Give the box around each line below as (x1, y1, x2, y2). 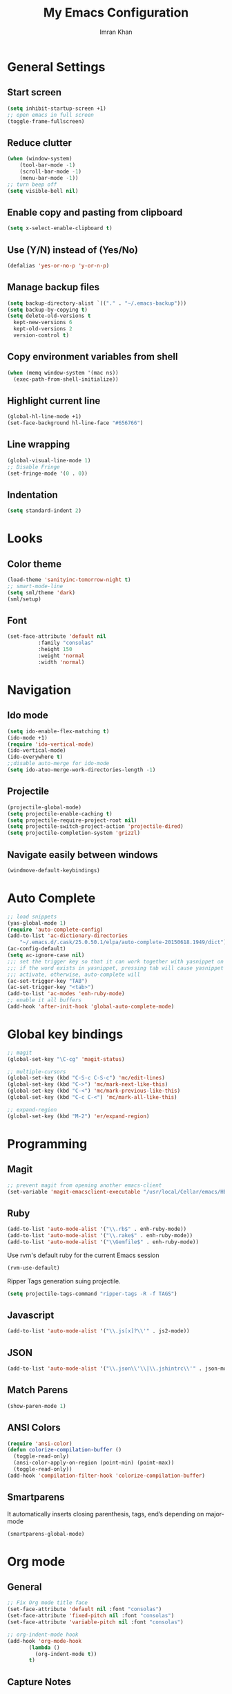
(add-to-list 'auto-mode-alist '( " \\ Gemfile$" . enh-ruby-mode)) (7, 1239, 199, 1245)
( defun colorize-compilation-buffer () (7, 1447, 122, 1453)
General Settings (7, 59, 106, 75)
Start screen (7, 86, 62, 98)
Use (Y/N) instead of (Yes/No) (7, 244, 138, 256)
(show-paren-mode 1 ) (7, 1402, 67, 1409)
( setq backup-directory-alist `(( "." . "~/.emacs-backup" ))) (7, 299, 187, 307)
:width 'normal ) (37, 659, 85, 666)
